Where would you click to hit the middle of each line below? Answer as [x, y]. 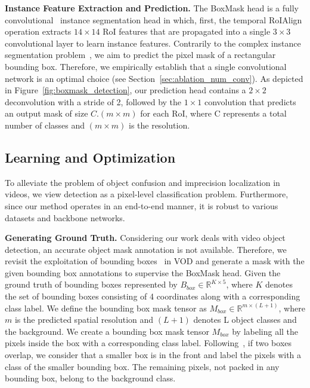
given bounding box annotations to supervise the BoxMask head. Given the [143, 272]
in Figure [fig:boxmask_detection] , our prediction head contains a [125, 90]
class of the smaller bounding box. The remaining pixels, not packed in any [142, 366]
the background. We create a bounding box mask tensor [107, 331]
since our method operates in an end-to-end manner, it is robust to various [142, 205]
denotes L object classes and [245, 320]
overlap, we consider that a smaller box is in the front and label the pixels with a [153, 355]
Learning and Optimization [90, 157]
